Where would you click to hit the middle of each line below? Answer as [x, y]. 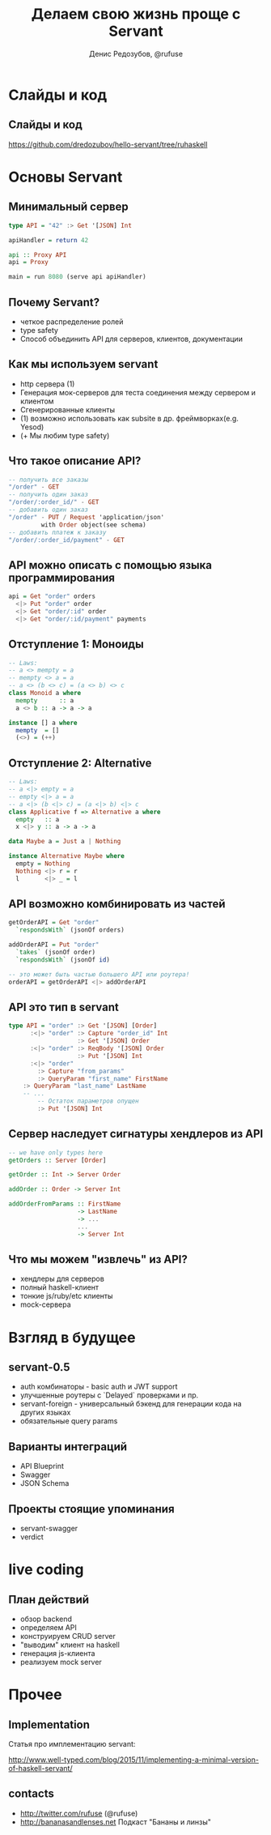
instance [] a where [43, 723]
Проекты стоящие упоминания [92, 1509]
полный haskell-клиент [59, 1287]
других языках [45, 1413]
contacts [31, 1794]
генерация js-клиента [57, 1653]
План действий [49, 1600]
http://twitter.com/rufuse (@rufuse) [79, 1813]
